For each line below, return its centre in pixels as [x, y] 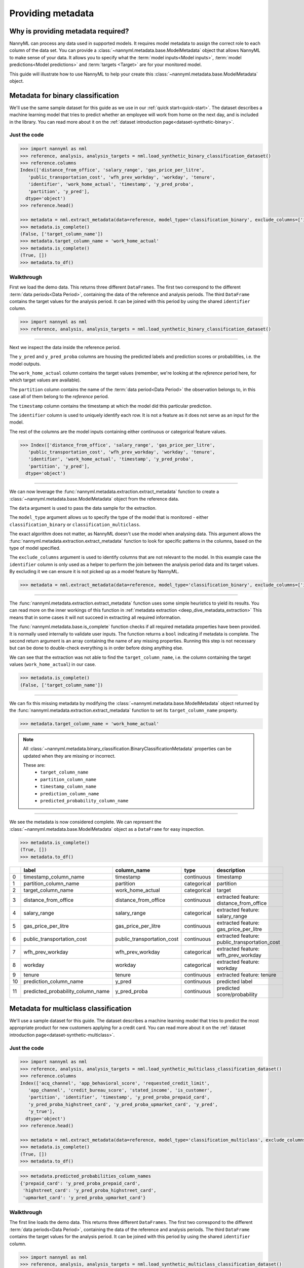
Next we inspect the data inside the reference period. [65, 347]
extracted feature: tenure [246, 975]
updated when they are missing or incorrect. [69, 756]
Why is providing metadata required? [69, 31]
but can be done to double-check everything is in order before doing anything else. [96, 648]
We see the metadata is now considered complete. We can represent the [85, 822]
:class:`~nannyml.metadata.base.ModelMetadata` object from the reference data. [94, 499]
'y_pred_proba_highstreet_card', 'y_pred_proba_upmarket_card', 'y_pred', [123, 1104]
